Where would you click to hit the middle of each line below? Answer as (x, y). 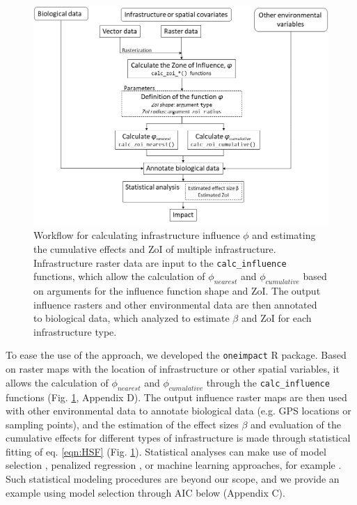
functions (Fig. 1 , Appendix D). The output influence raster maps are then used (176, 397)
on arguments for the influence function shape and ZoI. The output (177, 291)
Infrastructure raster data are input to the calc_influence (160, 262)
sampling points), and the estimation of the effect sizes (122, 424)
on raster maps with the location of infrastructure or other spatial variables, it (173, 369)
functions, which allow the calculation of (119, 276)
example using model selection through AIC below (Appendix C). (145, 492)
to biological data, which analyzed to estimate (132, 318)
